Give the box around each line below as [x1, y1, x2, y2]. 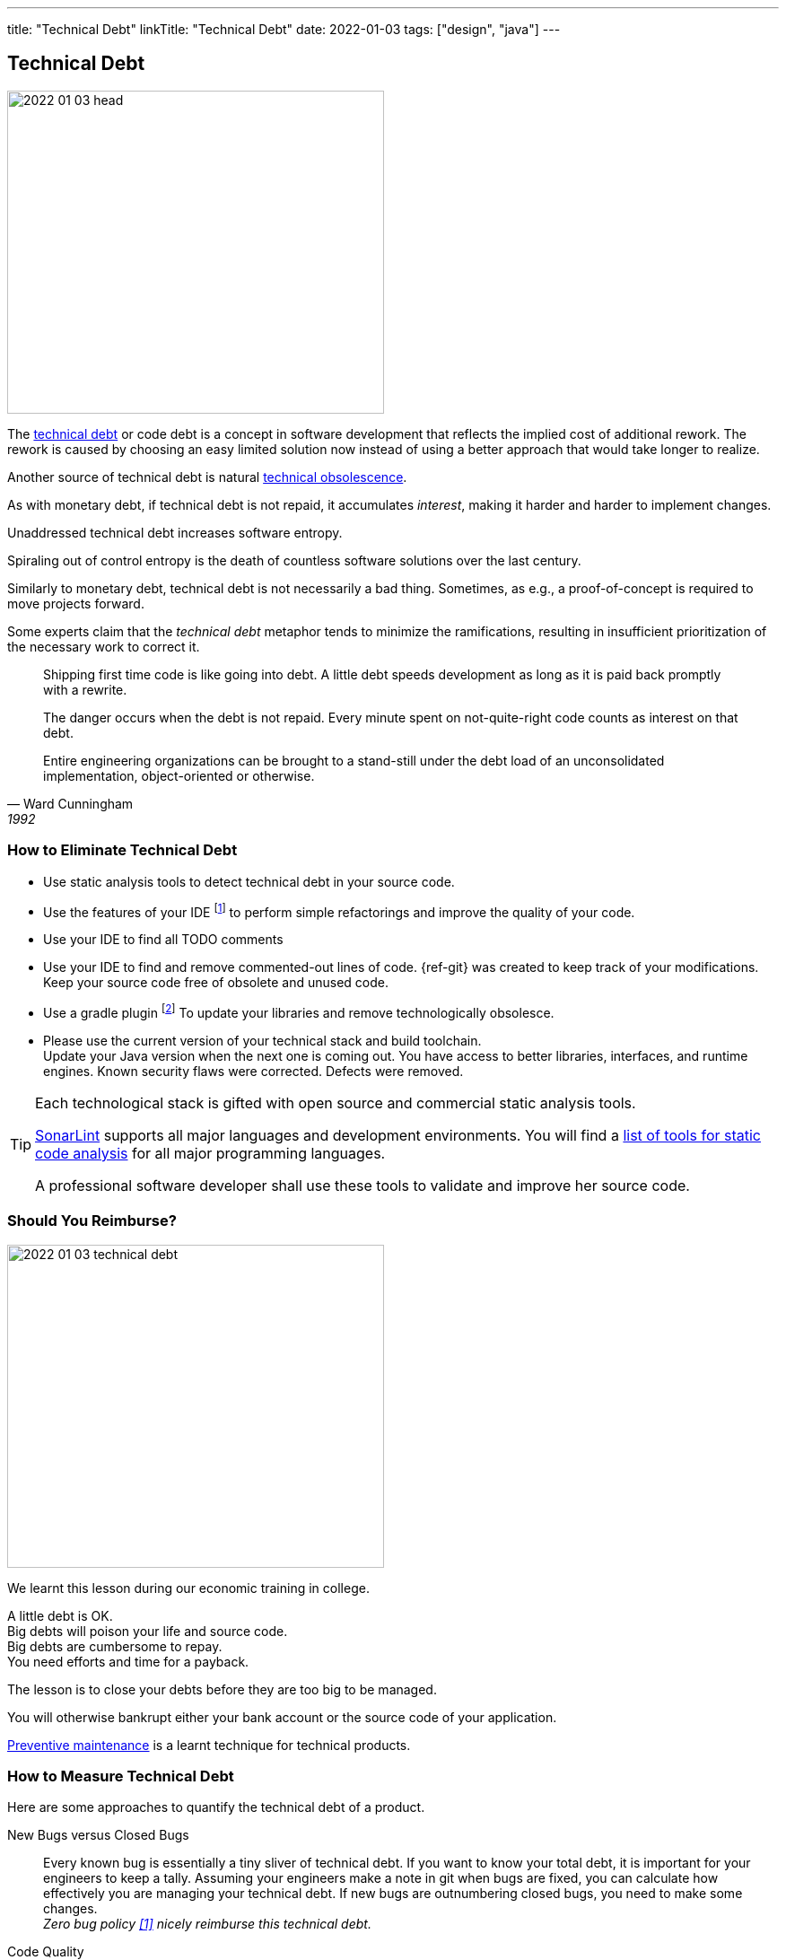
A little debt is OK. [7, 1607, 113, 1623]
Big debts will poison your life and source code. [7, 1623, 288, 1639]
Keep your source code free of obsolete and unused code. [43, 975, 389, 991]
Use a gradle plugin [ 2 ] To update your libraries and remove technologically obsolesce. [43, 1002, 555, 1020]
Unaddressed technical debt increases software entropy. [7, 524, 343, 540]
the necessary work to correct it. [7, 638, 200, 654]
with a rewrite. [43, 681, 127, 697]
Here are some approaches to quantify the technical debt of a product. [7, 1799, 425, 1816]
